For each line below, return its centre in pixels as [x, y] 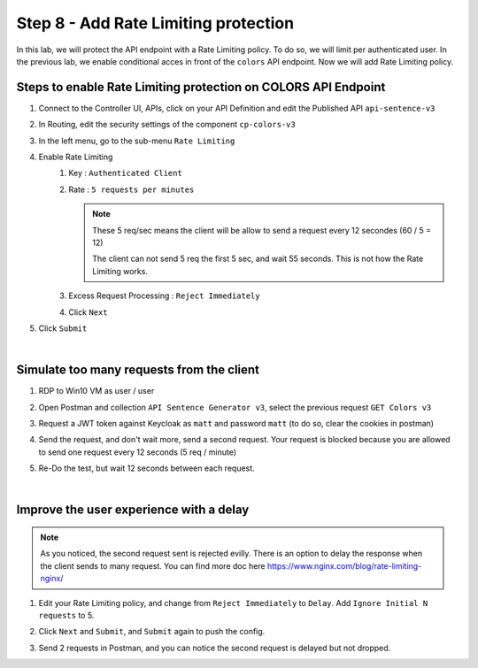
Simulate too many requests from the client [138, 370]
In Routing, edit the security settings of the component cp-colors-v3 [167, 125]
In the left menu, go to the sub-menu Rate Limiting [137, 141]
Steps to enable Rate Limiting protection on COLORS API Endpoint [201, 87]
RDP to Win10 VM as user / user [96, 391]
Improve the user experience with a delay [133, 510]
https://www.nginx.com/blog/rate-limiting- [344, 565]
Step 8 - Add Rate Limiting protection [155, 23]
